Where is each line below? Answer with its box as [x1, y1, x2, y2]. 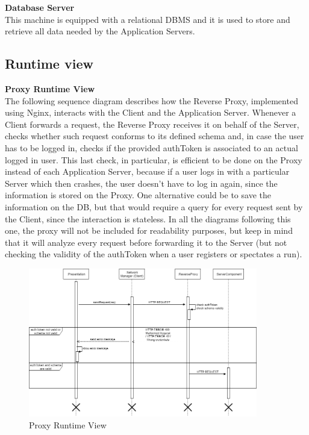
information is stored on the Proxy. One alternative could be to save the [5, 189, 271, 201]
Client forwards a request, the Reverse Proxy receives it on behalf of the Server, [5, 117, 299, 130]
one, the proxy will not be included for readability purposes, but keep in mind [5, 224, 293, 237]
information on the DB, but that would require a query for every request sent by [5, 200, 303, 213]
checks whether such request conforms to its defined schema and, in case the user [5, 130, 304, 142]
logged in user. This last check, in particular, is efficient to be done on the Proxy [5, 153, 302, 166]
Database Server [5, 1, 75, 13]
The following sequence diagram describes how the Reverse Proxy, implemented [5, 94, 298, 107]
